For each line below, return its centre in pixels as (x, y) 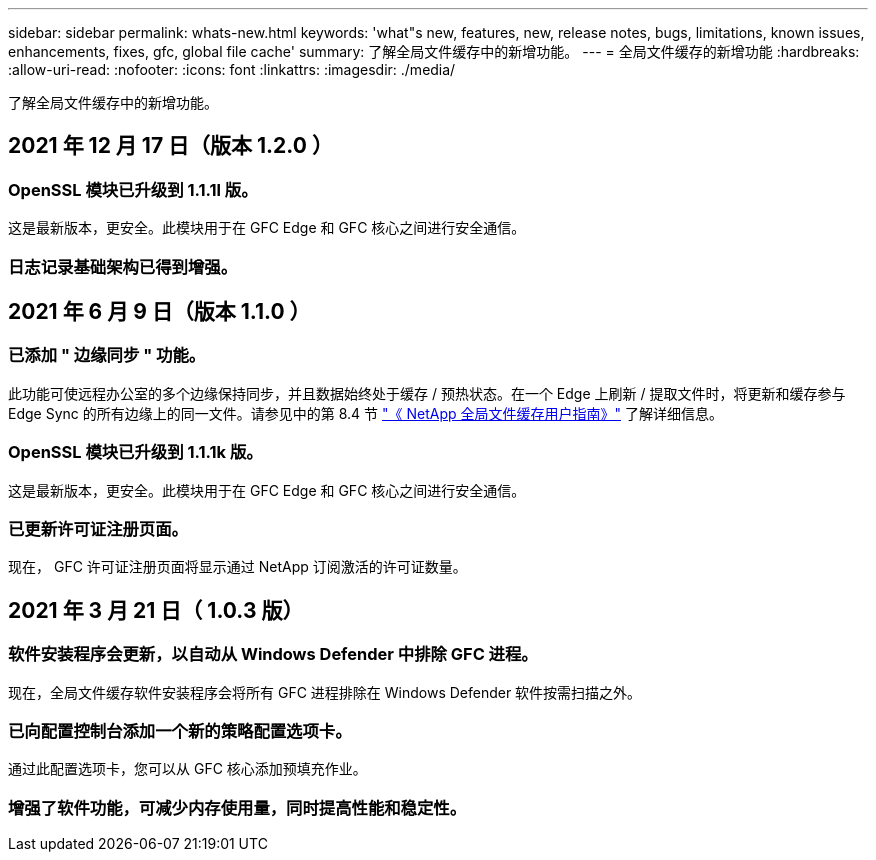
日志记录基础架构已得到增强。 (123, 266)
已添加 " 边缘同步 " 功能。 (107, 355)
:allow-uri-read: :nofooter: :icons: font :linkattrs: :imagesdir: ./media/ (232, 69)
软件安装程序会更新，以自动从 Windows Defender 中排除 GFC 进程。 (273, 654)
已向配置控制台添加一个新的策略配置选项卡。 (180, 730)
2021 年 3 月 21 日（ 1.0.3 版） (156, 610)
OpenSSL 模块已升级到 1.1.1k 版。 (135, 452)
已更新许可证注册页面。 (98, 528)
